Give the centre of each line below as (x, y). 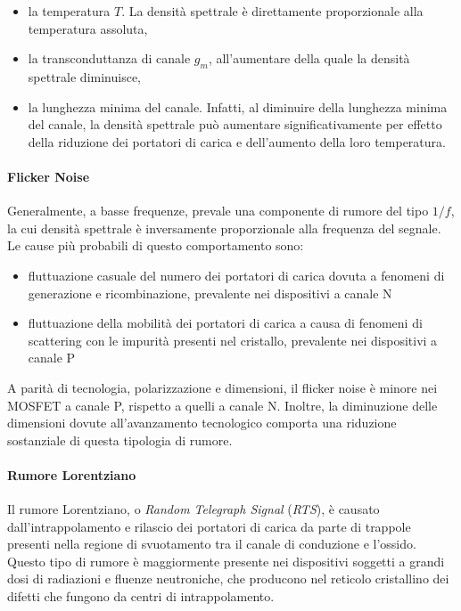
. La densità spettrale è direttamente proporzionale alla (272, 11)
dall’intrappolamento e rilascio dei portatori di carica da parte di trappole (209, 526)
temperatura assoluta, (88, 28)
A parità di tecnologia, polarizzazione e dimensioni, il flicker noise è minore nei (222, 387)
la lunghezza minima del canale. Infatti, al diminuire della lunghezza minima (238, 106)
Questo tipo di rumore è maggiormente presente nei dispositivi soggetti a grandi (226, 561)
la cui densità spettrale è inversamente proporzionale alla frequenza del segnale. (224, 228)
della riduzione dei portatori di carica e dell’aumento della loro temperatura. (237, 141)
